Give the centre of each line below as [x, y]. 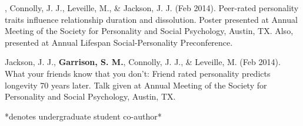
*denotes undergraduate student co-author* [83, 116]
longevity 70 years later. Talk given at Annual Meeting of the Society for [136, 85]
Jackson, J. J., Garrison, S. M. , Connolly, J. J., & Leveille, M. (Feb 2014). [143, 62]
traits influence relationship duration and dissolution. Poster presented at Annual [151, 19]
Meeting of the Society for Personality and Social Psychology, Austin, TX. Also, [149, 31]
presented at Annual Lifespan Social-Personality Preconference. [119, 42]
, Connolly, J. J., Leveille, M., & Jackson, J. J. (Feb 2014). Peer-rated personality [152, 8]
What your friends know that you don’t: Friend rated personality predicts [138, 73]
